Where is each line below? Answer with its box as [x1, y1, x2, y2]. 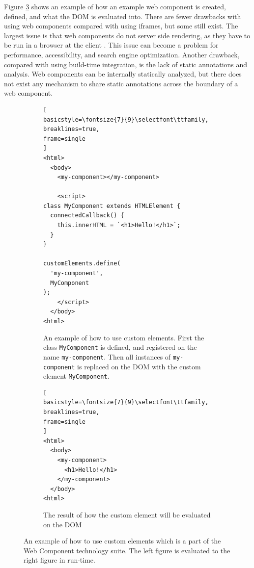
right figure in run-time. [24, 555, 95, 565]
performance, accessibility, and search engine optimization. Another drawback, [4, 49, 240, 59]
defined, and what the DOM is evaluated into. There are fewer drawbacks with [4, 11, 241, 21]
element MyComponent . [43, 371, 110, 381]
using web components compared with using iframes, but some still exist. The [4, 21, 238, 31]
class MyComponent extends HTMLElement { [43, 202, 181, 209]
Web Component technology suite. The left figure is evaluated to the [24, 545, 230, 555]
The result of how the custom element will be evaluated [43, 509, 211, 519]
